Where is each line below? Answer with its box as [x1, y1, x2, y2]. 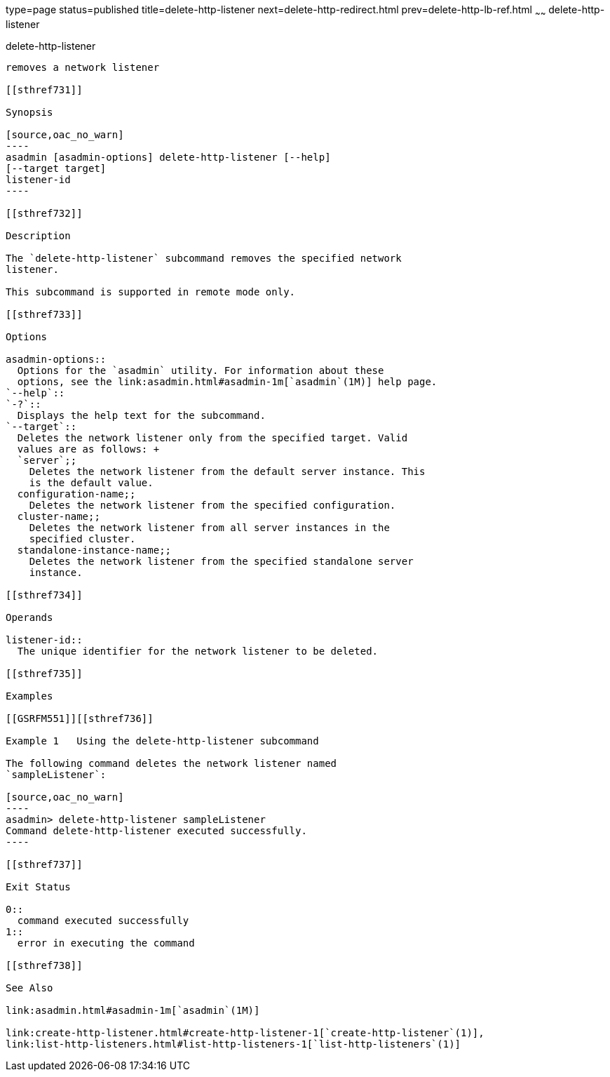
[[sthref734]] [6, 589, 83, 601]
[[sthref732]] [6, 207, 83, 219]
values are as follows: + [17, 443, 160, 455]
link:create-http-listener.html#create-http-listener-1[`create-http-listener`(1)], [6, 1026, 484, 1038]
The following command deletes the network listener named [6, 757, 337, 769]
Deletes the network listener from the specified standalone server [29, 555, 414, 567]
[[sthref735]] [6, 667, 83, 679]
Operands [6, 611, 53, 623]
